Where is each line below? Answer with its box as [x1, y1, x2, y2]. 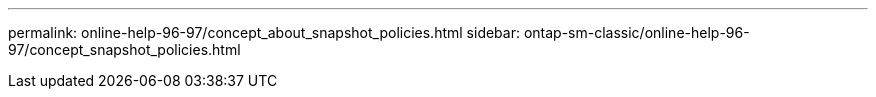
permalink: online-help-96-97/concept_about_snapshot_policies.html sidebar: [8, 24, 520, 41]
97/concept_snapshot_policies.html [8, 41, 241, 58]
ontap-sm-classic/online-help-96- [523, 24, 750, 41]
